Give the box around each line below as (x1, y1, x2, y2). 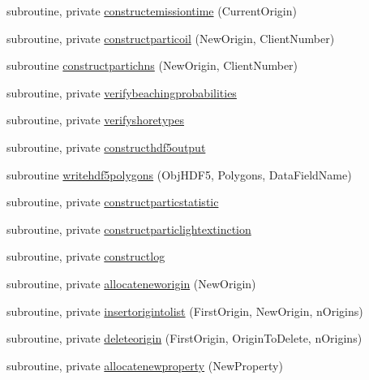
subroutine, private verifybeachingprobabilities (6, 84, 237, 101)
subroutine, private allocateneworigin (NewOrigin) (6, 274, 256, 291)
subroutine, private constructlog (6, 248, 165, 265)
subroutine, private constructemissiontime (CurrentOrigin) (6, 2, 297, 19)
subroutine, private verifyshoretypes (6, 111, 184, 128)
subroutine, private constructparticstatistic (6, 193, 219, 210)
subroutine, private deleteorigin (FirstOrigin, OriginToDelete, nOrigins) (6, 330, 363, 347)
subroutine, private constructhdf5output (6, 138, 206, 155)
